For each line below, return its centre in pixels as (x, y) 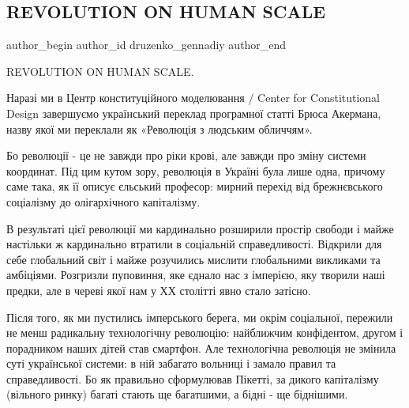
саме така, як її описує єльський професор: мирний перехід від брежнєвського (195, 186)
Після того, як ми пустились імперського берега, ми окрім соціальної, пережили (200, 317)
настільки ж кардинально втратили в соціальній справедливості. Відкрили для (194, 244)
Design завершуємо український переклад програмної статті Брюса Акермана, (194, 113)
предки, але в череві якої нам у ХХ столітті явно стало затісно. (159, 290)
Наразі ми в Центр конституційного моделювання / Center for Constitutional (193, 98)
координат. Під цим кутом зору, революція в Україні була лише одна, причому (196, 170)
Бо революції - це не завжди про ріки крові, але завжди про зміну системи (186, 155)
